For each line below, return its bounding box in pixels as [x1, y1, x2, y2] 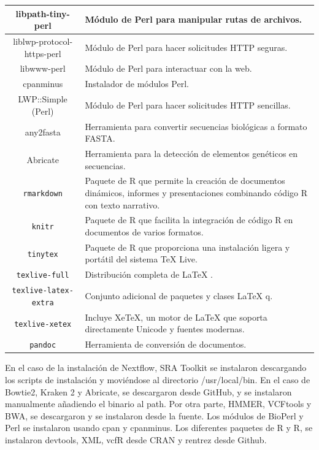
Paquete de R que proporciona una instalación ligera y [85, 240, 290, 253]
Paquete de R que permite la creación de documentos [85, 174, 285, 187]
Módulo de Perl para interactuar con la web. [85, 62, 252, 75]
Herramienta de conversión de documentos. [85, 338, 247, 351]
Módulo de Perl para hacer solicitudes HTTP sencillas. [85, 98, 291, 111]
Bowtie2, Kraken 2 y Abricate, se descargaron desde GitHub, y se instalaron [5, 385, 292, 398]
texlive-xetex [14, 319, 72, 329]
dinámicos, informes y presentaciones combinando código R [85, 186, 308, 199]
